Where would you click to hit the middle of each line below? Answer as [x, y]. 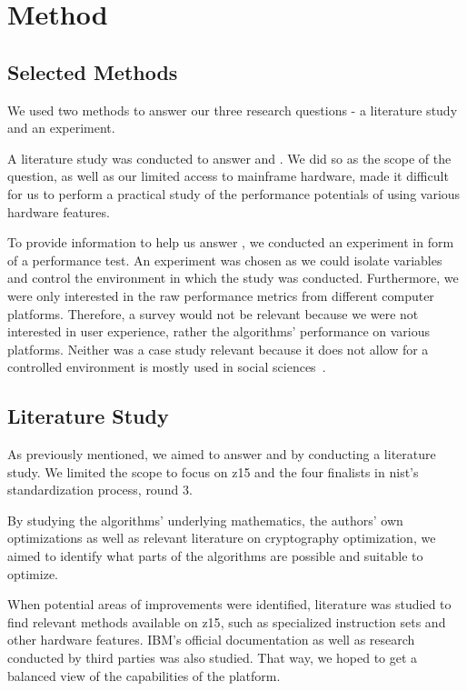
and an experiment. [61, 128]
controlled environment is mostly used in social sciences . [167, 367]
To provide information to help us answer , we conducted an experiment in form [231, 242]
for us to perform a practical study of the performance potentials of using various [234, 193]
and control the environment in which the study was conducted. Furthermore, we [233, 278]
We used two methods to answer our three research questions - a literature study [233, 110]
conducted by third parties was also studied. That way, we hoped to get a [213, 658]
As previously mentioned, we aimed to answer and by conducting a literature [222, 454]
